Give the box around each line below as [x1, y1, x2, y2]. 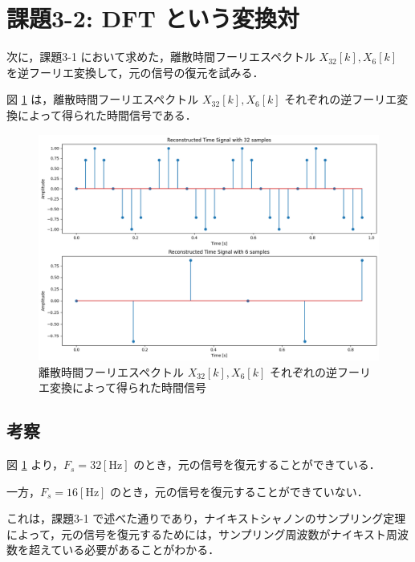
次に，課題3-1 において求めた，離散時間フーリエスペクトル [6, 48, 315, 65]
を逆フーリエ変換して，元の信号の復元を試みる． [6, 63, 264, 80]
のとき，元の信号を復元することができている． [133, 456, 380, 473]
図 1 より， [6, 456, 64, 473]
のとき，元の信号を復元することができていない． [110, 483, 368, 499]
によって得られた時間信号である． [17, 106, 197, 123]
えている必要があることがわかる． [39, 541, 220, 558]
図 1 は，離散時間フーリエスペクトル [6, 91, 199, 108]
